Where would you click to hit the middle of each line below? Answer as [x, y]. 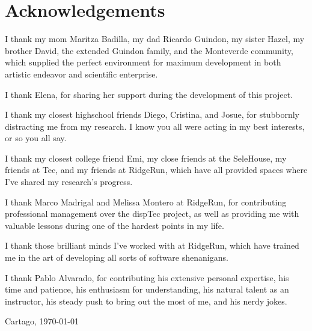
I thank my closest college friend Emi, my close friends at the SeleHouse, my [146, 158]
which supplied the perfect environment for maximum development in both [143, 62]
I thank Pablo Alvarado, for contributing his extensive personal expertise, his [147, 277]
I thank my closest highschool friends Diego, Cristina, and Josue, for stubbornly [152, 114]
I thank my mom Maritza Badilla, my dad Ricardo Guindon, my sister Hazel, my [155, 39]
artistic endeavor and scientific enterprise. [81, 74]
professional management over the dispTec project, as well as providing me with [152, 214]
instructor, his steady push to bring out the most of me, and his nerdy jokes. [146, 301]
